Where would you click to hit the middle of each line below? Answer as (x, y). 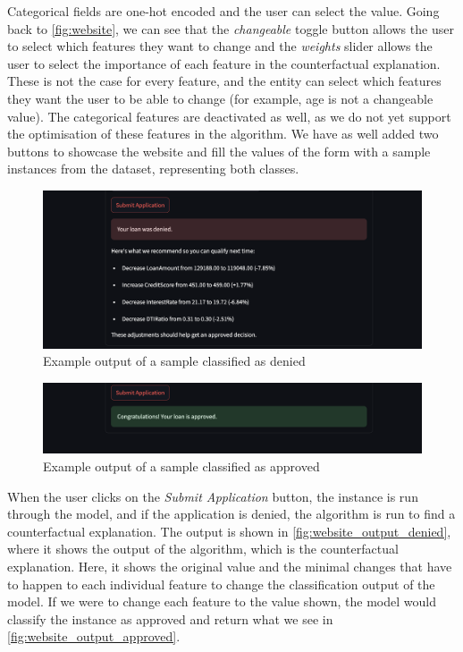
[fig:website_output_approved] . (94, 636)
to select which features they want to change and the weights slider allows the (220, 46)
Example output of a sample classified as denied (174, 361)
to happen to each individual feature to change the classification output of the (221, 584)
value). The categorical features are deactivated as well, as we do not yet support (229, 116)
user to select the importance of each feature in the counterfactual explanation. (224, 63)
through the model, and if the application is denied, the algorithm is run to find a (231, 514)
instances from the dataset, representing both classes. (153, 169)
